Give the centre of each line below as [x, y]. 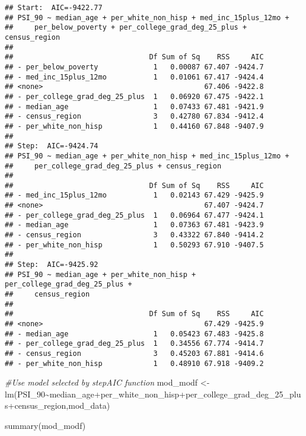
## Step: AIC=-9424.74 [52, 146]
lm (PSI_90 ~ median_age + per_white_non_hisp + [95, 394]
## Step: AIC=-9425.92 [52, 265]
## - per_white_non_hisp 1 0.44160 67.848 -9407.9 [134, 126]
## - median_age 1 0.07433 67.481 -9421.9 [134, 106]
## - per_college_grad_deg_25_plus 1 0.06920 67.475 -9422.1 [134, 96]
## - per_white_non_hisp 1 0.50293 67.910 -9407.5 [134, 245]
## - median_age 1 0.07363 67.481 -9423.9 [134, 225]
